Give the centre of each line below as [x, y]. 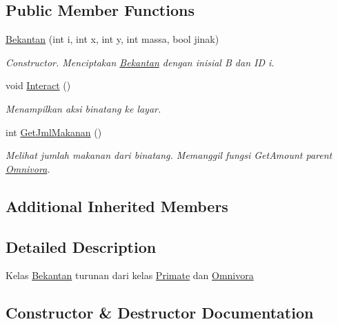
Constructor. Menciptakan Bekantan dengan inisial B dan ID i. [140, 62]
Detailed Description [81, 246]
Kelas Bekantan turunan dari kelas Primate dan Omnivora [130, 275]
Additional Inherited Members [117, 206]
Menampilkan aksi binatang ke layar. [83, 108]
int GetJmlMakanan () [54, 132]
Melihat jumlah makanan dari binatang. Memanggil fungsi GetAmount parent [169, 155]
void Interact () [38, 85]
